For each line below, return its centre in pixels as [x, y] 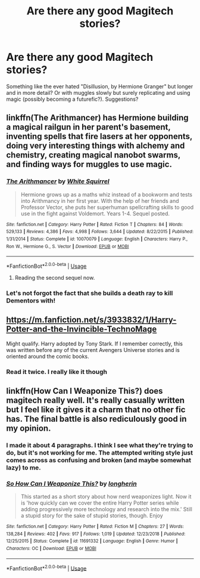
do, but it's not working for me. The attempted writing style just [100, 453]
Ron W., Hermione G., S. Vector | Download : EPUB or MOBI [68, 246]
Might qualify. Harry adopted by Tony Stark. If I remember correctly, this [95, 344]
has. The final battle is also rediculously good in [96, 419]
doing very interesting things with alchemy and [96, 146]
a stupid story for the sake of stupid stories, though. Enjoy [92, 516]
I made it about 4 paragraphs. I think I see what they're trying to [100, 445]
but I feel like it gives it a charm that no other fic [96, 409]
